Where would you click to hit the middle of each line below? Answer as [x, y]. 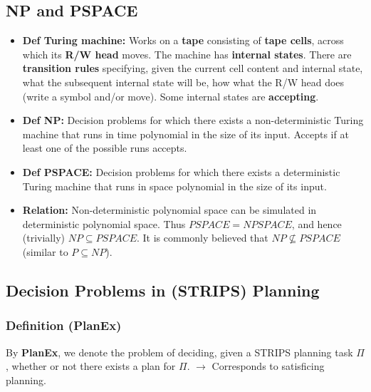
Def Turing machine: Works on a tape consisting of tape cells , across [183, 40]
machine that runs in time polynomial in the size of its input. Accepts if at [185, 134]
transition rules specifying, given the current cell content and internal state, [193, 68]
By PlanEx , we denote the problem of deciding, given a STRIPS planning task [179, 352]
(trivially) [43, 238]
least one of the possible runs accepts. [105, 148]
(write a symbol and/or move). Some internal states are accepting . [171, 96]
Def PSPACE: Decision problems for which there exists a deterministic [181, 171]
